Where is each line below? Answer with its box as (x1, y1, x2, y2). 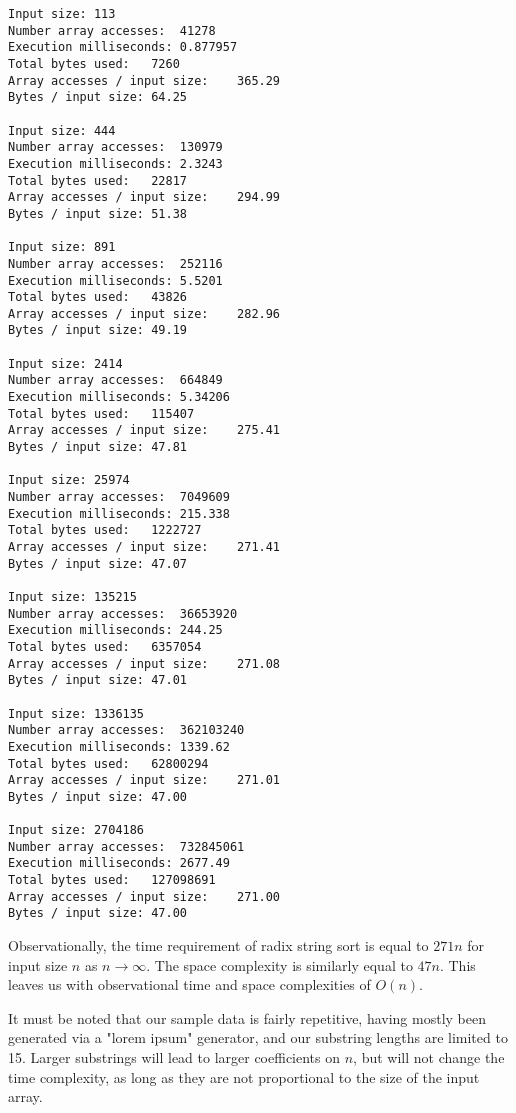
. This (439, 954, 476, 975)
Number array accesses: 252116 (8, 256, 223, 271)
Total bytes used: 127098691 (8, 873, 216, 888)
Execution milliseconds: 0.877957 (8, 40, 238, 55)
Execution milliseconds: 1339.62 (8, 739, 230, 754)
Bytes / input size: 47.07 (8, 556, 187, 571)
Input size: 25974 (8, 473, 130, 488)
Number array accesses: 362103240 (8, 723, 245, 738)
